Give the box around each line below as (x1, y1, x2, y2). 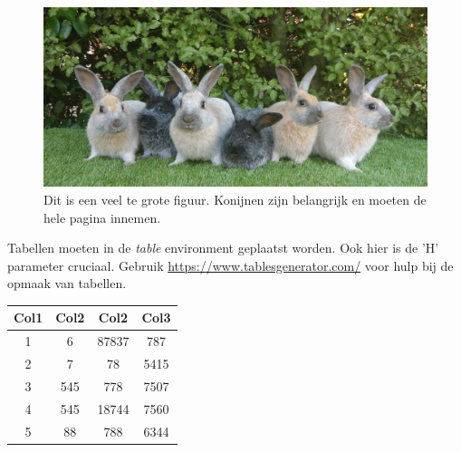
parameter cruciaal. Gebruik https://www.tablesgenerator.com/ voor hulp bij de (7, 255, 454, 274)
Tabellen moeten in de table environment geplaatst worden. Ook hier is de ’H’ (7, 238, 439, 257)
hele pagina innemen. (43, 207, 161, 226)
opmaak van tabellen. (7, 274, 127, 293)
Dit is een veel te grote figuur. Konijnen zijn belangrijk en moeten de (43, 189, 427, 208)
